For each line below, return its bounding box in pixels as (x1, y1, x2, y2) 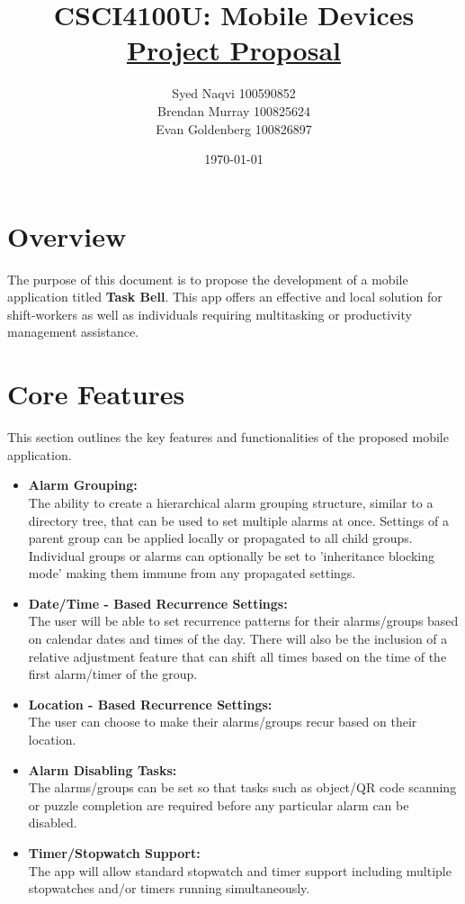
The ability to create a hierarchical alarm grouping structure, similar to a (28, 493, 434, 511)
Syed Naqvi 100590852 (172, 84, 296, 103)
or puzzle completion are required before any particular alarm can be (28, 795, 409, 814)
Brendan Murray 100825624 (157, 101, 310, 120)
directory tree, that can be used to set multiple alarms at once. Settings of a (28, 511, 449, 529)
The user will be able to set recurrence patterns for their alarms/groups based (28, 611, 459, 630)
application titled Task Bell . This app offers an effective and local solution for (7, 287, 443, 306)
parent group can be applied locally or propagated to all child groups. (28, 529, 413, 547)
